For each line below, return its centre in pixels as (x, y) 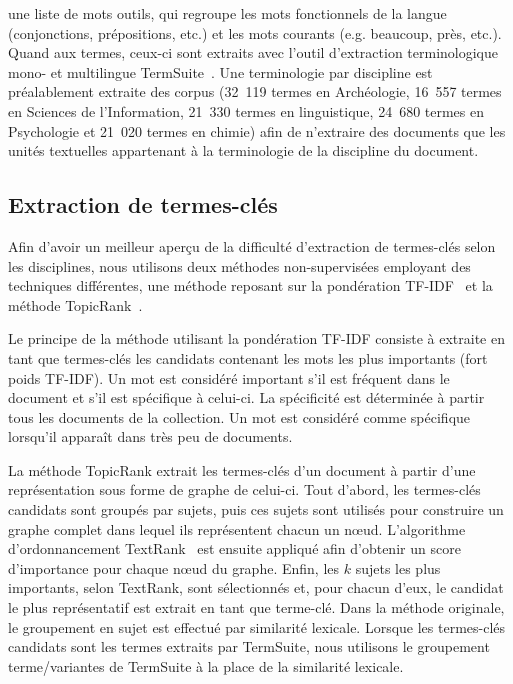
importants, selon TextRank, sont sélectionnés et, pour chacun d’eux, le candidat (256, 587)
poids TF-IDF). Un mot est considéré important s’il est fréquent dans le (229, 377)
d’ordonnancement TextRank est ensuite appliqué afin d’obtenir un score (234, 548)
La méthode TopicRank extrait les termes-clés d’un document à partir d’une (242, 469)
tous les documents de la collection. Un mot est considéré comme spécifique (239, 416)
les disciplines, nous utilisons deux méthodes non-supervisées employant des (239, 265)
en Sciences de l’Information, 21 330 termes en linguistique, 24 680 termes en (246, 110)
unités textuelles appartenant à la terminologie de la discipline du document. (243, 150)
